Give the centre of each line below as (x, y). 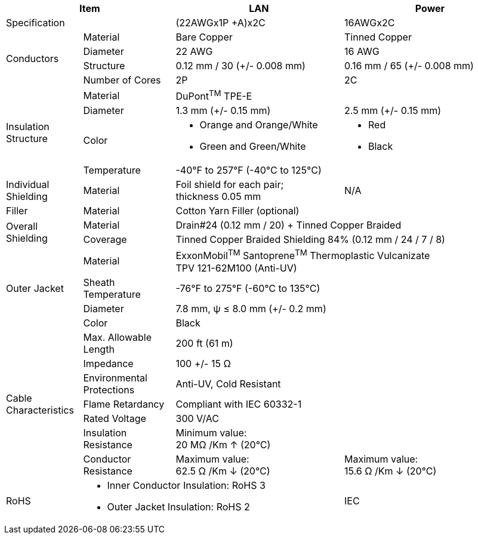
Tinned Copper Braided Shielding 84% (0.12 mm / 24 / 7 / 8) (310, 240)
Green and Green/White (253, 147)
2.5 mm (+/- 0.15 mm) (393, 111)
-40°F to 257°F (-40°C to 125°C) (249, 170)
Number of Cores (122, 80)
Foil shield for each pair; (230, 185)
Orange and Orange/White (259, 125)
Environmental (115, 378)
